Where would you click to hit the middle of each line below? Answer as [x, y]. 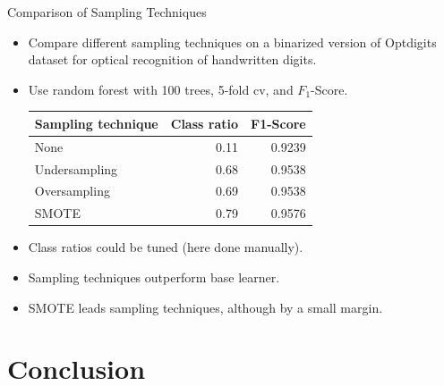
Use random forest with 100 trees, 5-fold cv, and [161, 89]
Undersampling [76, 168]
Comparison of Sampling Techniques [107, 12]
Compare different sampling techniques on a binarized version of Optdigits [232, 42]
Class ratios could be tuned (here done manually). [166, 247]
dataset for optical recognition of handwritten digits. [172, 59]
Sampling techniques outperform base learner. [154, 277]
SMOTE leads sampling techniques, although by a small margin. [205, 307]
